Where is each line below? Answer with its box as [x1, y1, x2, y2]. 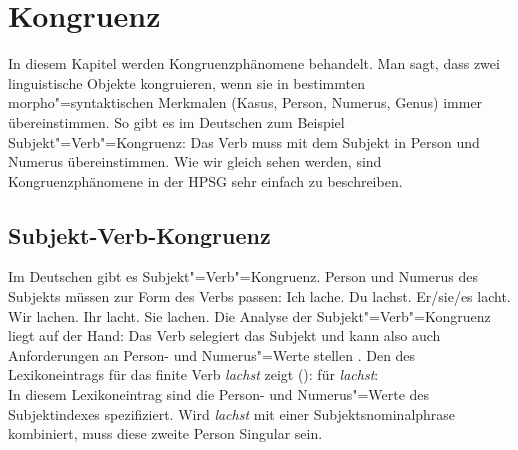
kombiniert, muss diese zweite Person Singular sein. [8, 423, 323, 444]
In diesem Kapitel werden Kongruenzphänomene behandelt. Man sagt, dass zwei [8, 53, 500, 74]
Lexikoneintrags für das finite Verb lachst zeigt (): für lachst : [8, 364, 379, 385]
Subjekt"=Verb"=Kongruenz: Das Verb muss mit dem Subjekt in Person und [8, 131, 480, 152]
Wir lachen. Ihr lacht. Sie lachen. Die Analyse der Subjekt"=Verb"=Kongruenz [8, 305, 491, 326]
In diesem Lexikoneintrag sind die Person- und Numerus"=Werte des [8, 384, 430, 405]
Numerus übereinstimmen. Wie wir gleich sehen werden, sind [8, 151, 382, 172]
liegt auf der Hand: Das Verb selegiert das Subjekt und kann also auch [8, 325, 441, 346]
